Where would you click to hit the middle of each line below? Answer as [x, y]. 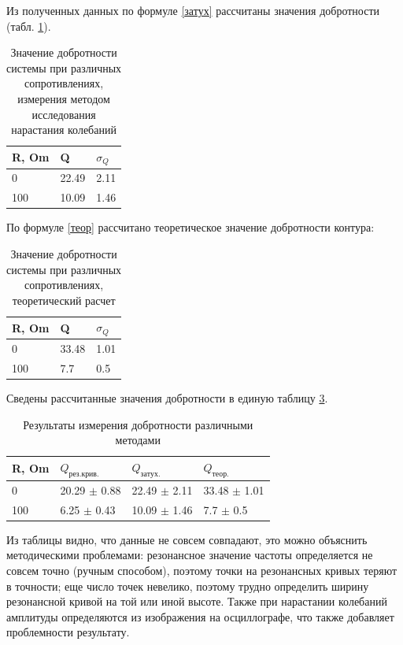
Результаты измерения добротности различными [138, 424]
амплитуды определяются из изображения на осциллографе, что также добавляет [200, 616]
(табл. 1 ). [29, 26]
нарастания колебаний [64, 130]
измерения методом [64, 98]
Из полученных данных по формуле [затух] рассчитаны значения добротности [193, 10]
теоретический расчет [64, 300]
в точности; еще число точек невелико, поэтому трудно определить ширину [188, 586]
